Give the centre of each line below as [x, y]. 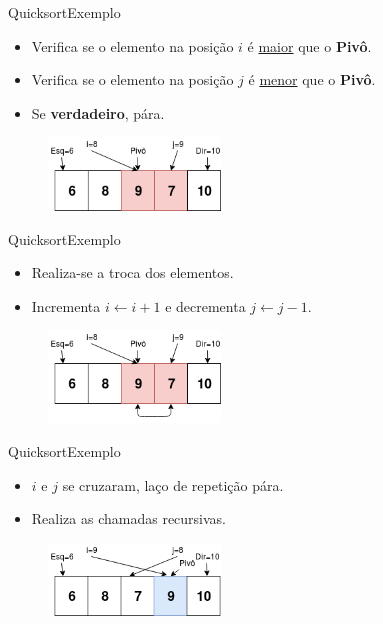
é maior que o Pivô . [309, 45]
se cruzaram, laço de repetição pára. [173, 484]
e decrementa [205, 305]
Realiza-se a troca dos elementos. [132, 272]
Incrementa [66, 305]
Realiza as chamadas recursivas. [129, 518]
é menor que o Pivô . [312, 79]
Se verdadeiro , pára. [98, 112]
